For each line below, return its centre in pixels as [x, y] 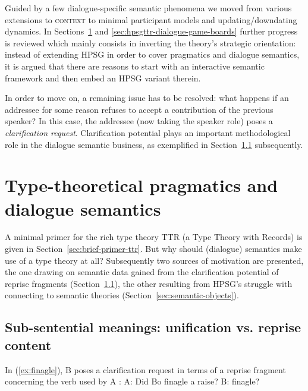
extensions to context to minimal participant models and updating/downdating [151, 19]
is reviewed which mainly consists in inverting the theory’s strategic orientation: [150, 42]
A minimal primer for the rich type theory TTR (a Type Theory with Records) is [154, 237]
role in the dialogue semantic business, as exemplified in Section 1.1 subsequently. [154, 144]
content [28, 344]
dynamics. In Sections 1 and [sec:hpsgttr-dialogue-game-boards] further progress [151, 31]
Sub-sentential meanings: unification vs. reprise [153, 327]
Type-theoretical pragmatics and [142, 185]
